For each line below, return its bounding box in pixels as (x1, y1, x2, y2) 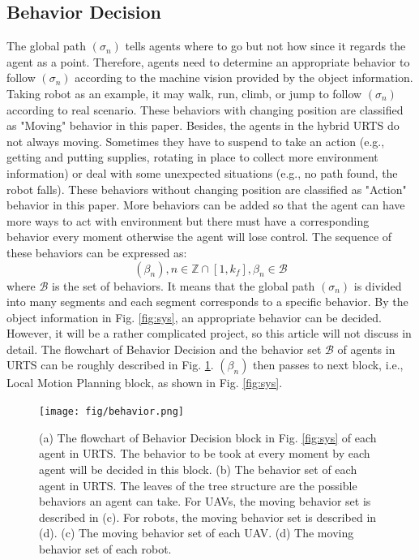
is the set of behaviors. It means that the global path (52, 277, 315, 294)
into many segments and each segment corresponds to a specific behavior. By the (6, 293, 408, 310)
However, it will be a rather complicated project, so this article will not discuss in (6, 325, 412, 342)
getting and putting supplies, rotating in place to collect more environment (6, 149, 378, 166)
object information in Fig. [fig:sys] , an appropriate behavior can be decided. (6, 308, 382, 325)
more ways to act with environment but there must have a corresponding (6, 212, 370, 229)
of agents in (337, 340, 395, 357)
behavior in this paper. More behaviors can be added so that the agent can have (6, 196, 405, 213)
